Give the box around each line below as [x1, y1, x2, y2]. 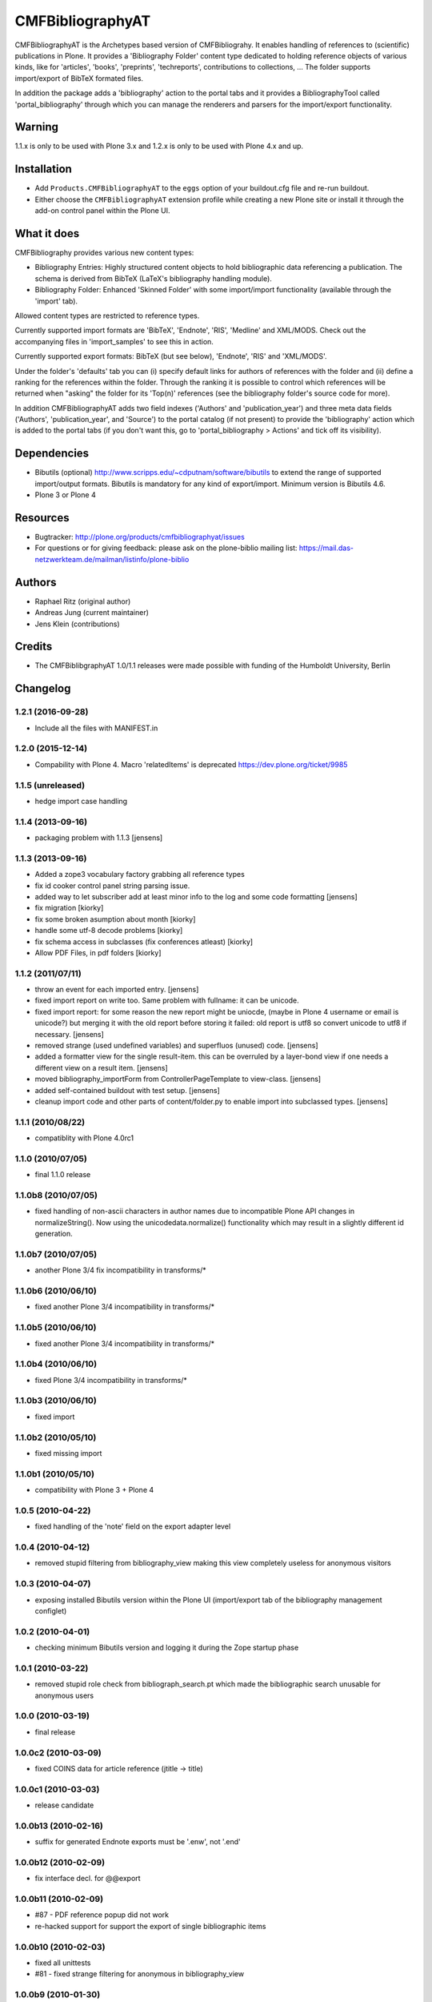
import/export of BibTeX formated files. [14, 73, 144, 83]
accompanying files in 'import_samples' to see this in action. [14, 336, 214, 346]
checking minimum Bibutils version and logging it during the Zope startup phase [34, 1642, 299, 1653]
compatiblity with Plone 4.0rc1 [34, 1133, 134, 1143]
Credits [14, 640, 53, 653]
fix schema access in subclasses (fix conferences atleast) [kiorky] [34, 937, 254, 947]
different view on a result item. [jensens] [34, 1063, 168, 1072]
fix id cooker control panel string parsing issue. [34, 881, 190, 890]
